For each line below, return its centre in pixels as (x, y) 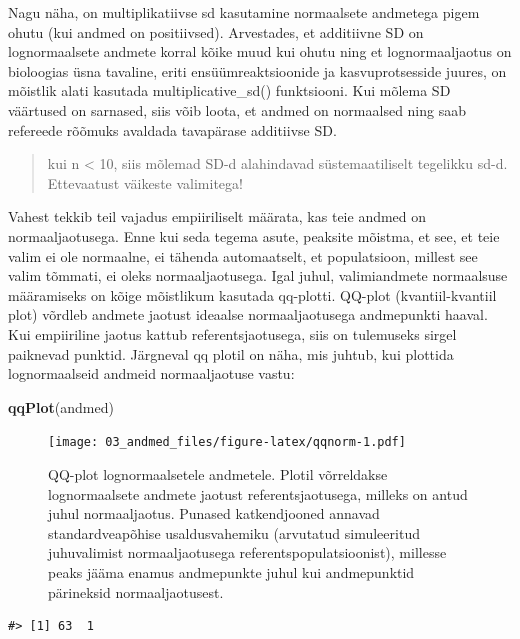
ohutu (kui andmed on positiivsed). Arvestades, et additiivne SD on (216, 31)
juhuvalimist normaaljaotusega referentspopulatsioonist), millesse (247, 552)
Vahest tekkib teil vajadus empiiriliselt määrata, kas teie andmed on (217, 216)
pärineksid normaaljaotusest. (136, 591)
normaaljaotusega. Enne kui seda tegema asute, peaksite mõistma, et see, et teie (254, 235)
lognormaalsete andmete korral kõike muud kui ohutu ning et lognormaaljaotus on (260, 51)
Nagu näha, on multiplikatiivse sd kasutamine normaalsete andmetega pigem (244, 12)
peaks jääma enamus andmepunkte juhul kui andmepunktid (231, 571)
